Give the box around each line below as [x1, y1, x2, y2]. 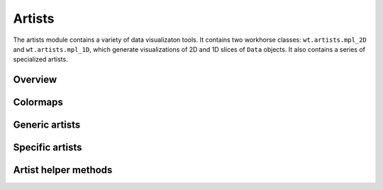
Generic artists [13, 119, 81, 131]
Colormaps [13, 96, 64, 108]
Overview [13, 74, 57, 86]
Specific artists [13, 142, 82, 154]
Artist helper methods [13, 164, 113, 177]
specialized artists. [13, 55, 68, 64]
